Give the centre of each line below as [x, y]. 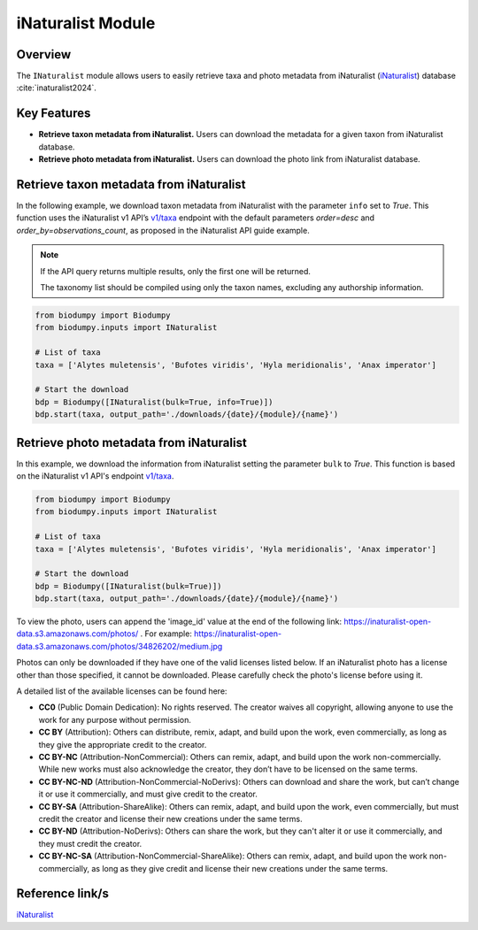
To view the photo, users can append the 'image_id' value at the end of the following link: [179, 622]
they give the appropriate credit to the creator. [123, 744]
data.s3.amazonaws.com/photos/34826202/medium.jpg [119, 646]
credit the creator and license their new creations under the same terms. [170, 819]
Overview [44, 54]
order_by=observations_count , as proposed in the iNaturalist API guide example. [163, 230]
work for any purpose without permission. [115, 719]
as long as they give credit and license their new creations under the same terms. [240, 868]
